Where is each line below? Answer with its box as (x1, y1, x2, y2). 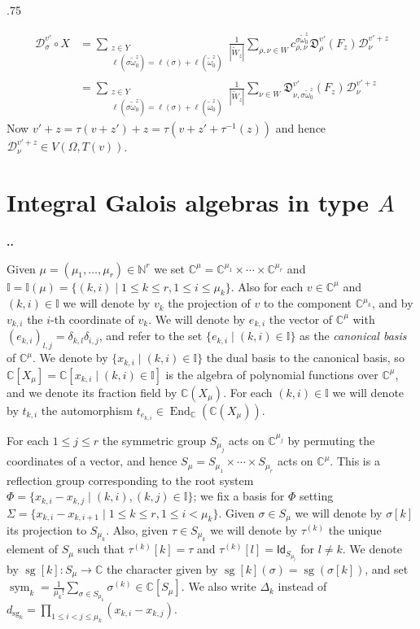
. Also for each (230, 277, 304, 295)
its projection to (7, 522, 87, 539)
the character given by (106, 560, 218, 577)
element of (7, 540, 58, 557)
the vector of (269, 310, 333, 327)
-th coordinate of (50, 310, 134, 327)
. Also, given (106, 522, 168, 539)
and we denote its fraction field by (7, 383, 177, 400)
